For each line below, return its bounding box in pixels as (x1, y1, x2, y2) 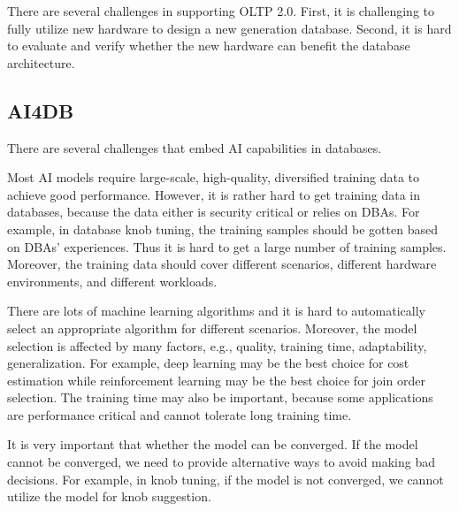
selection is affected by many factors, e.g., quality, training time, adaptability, (7, 336, 427, 355)
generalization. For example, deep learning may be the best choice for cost (7, 354, 409, 372)
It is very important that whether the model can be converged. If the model (7, 435, 418, 454)
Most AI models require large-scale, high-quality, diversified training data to (7, 168, 420, 187)
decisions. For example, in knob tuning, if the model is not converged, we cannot (7, 469, 444, 488)
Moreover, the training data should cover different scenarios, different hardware (7, 255, 437, 273)
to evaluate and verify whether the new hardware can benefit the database (7, 36, 410, 55)
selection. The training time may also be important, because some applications (7, 388, 433, 407)
